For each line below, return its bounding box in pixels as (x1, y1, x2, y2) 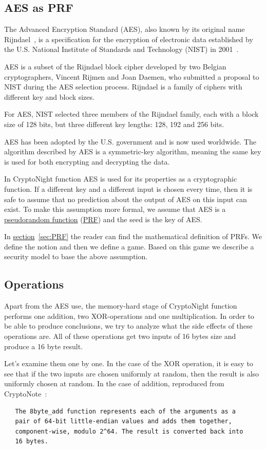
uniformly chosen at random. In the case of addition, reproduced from (4, 378, 224, 389)
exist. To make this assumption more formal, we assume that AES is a (4, 204, 226, 214)
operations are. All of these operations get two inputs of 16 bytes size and (4, 331, 236, 342)
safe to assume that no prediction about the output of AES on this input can (4, 193, 247, 204)
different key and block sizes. (4, 91, 94, 102)
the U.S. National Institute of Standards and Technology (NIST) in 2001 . (4, 44, 239, 55)
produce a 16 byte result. (4, 340, 83, 351)
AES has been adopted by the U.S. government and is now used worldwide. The (4, 136, 256, 147)
